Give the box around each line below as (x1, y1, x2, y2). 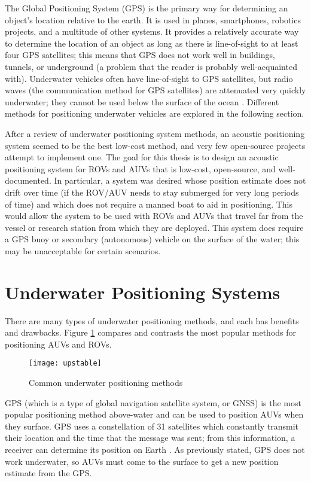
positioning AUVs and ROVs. (5, 337, 112, 350)
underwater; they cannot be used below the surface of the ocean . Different (5, 95, 279, 108)
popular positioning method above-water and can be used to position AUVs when (5, 408, 304, 421)
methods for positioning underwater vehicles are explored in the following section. (5, 107, 304, 120)
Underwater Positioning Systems (5, 279, 280, 304)
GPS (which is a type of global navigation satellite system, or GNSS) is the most (5, 396, 301, 409)
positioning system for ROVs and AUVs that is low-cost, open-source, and (5, 162, 276, 175)
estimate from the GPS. (5, 467, 92, 479)
